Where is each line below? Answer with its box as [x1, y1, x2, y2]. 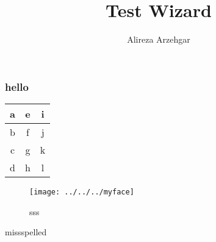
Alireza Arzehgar [127, 33, 190, 46]
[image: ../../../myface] [29, 188, 134, 197]
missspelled [5, 226, 47, 238]
